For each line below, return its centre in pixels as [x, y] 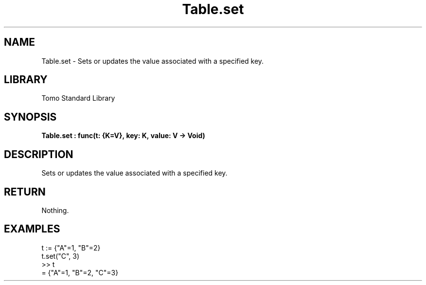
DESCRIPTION [39, 154]
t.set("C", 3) [61, 256]
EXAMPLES [32, 229]
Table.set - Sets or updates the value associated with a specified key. [153, 61]
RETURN [25, 192]
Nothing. [55, 210]
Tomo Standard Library [78, 98]
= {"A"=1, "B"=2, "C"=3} [80, 272]
